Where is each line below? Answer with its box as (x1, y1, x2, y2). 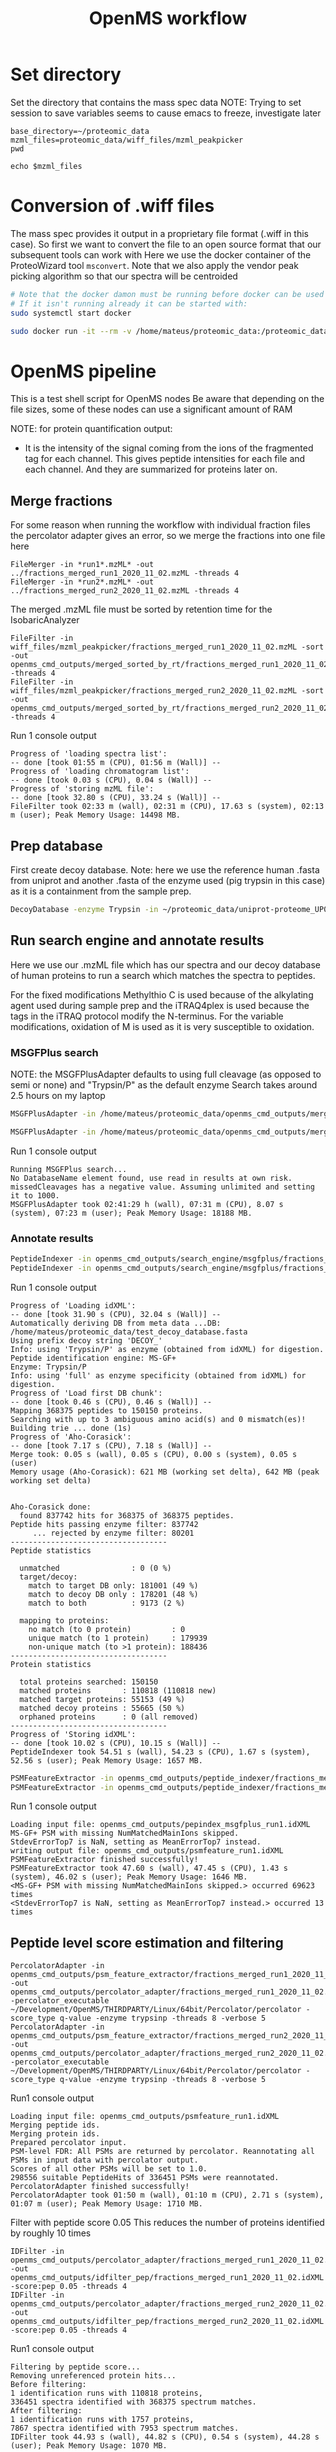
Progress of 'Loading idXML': (10, 1300, 137, 1311)
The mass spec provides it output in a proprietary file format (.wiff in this (10, 227, 309, 239)
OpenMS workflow (88, 7, 248, 30)
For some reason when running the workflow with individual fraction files (10, 519, 311, 531)
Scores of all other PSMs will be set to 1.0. (10, 2164, 208, 2174)
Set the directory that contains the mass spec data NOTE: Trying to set (10, 96, 302, 108)
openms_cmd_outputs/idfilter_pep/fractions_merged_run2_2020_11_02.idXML (10, 2317, 325, 2327)
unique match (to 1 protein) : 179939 (28, 1633, 208, 1643)
